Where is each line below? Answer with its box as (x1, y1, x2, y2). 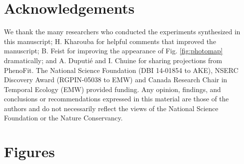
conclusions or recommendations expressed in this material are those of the (4, 94, 229, 104)
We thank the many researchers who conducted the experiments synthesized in (4, 26, 241, 37)
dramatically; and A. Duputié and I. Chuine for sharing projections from (4, 55, 222, 65)
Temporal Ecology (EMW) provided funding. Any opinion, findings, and (4, 84, 221, 94)
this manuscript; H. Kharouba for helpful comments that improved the (4, 36, 216, 46)
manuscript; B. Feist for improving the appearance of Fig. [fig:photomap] (4, 46, 223, 56)
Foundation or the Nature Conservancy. (4, 113, 123, 123)
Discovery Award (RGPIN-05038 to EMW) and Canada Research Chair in (4, 74, 227, 85)
